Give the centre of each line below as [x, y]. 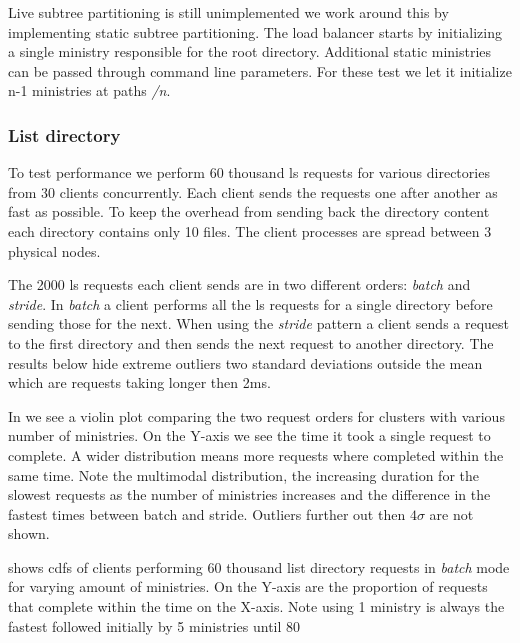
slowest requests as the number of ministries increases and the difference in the [249, 494]
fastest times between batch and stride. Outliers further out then [207, 513]
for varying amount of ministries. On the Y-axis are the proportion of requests [248, 586]
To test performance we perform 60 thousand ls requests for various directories [249, 172]
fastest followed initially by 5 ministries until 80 [154, 625]
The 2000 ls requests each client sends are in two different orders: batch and [239, 284]
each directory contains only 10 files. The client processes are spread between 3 [250, 230]
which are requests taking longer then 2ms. [139, 382]
